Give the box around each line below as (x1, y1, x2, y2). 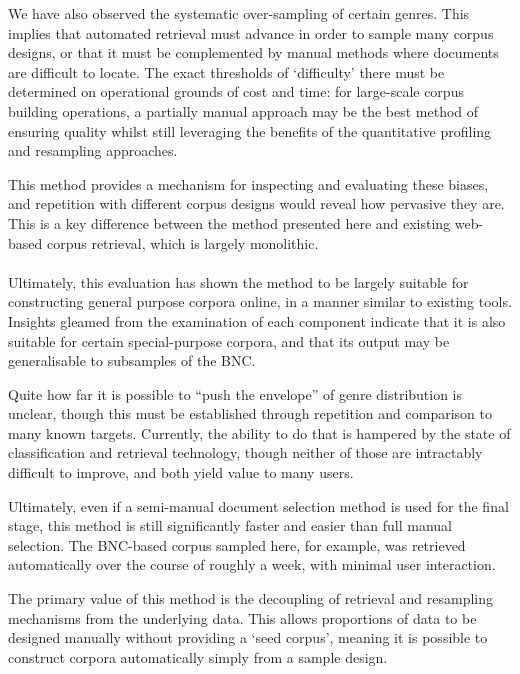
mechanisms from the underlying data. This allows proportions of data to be (8, 607, 477, 628)
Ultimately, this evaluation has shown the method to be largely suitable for (8, 271, 469, 292)
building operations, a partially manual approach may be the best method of (8, 100, 479, 121)
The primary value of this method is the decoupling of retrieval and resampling (8, 588, 494, 609)
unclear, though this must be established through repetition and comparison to (8, 403, 492, 424)
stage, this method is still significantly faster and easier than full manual (8, 515, 452, 536)
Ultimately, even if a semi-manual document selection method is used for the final (8, 495, 509, 516)
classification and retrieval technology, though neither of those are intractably (8, 442, 483, 463)
